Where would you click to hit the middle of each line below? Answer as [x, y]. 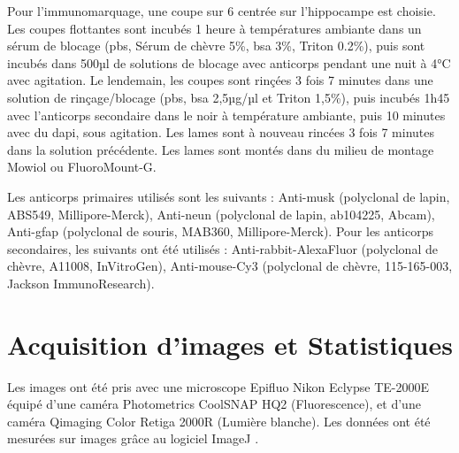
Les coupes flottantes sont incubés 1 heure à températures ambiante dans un [214, 28]
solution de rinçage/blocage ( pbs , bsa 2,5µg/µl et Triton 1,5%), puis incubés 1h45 [229, 97]
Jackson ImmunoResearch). [81, 283]
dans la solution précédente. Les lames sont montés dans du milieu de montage [221, 149]
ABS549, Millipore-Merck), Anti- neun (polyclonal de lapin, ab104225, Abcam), [221, 214]
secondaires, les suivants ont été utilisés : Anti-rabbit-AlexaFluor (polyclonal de [222, 248]
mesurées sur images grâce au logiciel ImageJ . [133, 438]
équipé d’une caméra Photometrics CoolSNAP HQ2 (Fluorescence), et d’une [214, 404]
